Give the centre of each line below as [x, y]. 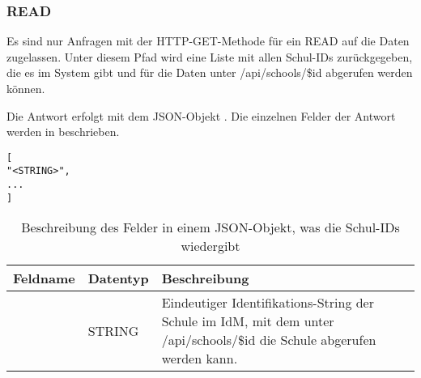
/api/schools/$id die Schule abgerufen [269, 340]
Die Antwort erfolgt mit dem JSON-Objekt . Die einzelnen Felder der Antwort [201, 115]
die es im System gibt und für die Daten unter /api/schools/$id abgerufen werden [210, 72]
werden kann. [200, 359]
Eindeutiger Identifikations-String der [268, 303]
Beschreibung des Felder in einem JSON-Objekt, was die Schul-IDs [210, 227]
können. [26, 88]
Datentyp [118, 278]
